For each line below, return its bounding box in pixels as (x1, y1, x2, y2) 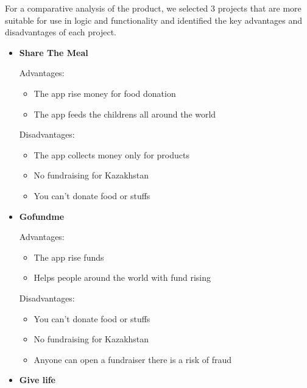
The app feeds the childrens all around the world (34, 107, 216, 120)
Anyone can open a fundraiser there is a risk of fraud (34, 353, 231, 365)
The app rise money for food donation (34, 86, 176, 99)
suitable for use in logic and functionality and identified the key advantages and (5, 13, 302, 26)
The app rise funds (34, 250, 104, 263)
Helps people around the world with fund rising (34, 271, 211, 284)
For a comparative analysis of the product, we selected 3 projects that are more (5, 2, 302, 14)
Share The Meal (19, 46, 88, 58)
